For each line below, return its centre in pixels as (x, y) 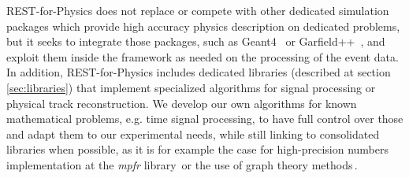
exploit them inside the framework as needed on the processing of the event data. (203, 56)
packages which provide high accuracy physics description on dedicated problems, (203, 26)
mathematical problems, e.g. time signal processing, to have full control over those (205, 119)
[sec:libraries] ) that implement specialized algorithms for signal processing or (191, 87)
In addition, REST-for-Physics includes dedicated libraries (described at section (199, 72)
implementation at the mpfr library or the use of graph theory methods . (182, 164)
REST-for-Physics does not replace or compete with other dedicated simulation (198, 10)
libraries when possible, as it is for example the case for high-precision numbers (197, 149)
